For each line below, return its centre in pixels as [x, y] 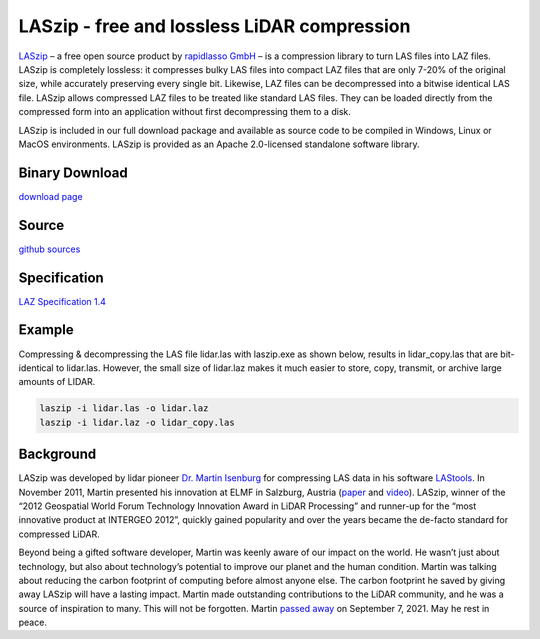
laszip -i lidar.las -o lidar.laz [124, 408]
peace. [32, 622]
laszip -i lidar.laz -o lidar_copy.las [137, 422]
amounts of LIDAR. [57, 382]
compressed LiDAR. [59, 534]
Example [46, 330]
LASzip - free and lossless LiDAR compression [214, 26]
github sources [49, 249]
